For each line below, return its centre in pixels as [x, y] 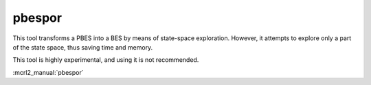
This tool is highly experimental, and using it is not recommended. [106, 60]
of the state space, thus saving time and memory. [83, 47]
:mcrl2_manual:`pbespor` [48, 72]
